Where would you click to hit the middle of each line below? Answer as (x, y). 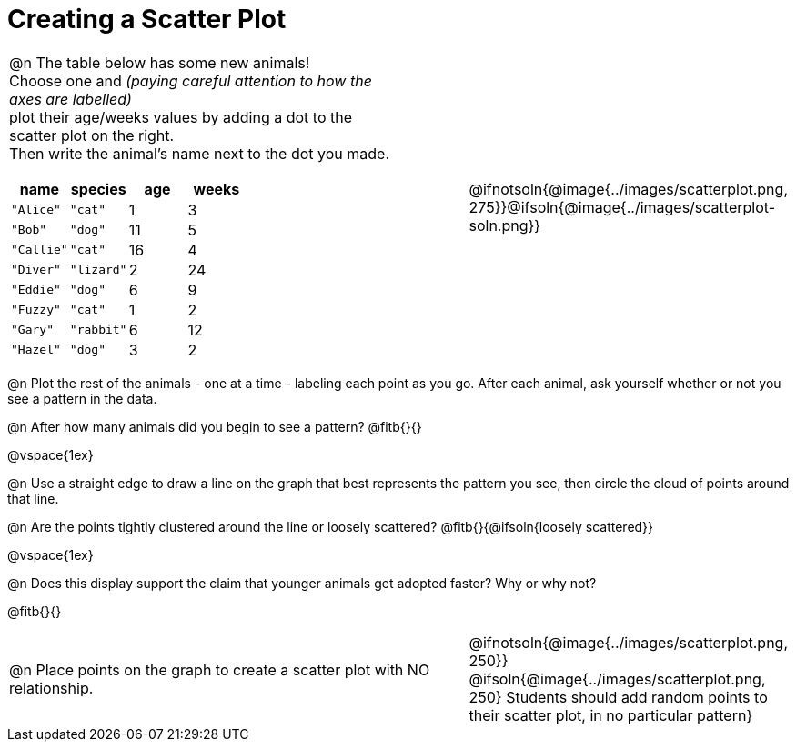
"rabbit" (98, 330)
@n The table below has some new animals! (160, 62)
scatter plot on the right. (92, 135)
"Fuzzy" (36, 310)
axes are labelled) (71, 99)
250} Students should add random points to (618, 697)
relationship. (51, 688)
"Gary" (32, 330)
